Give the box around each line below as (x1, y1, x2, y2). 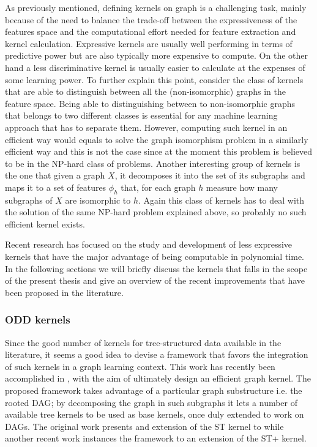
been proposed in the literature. (5, 286, 124, 298)
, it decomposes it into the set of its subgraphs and (114, 169, 305, 182)
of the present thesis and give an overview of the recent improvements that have (5, 274, 305, 287)
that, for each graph (121, 180, 196, 193)
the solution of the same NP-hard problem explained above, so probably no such (5, 205, 307, 218)
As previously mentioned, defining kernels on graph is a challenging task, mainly (5, 1, 307, 13)
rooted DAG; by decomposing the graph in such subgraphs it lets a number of (5, 396, 298, 408)
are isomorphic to (65, 193, 131, 206)
